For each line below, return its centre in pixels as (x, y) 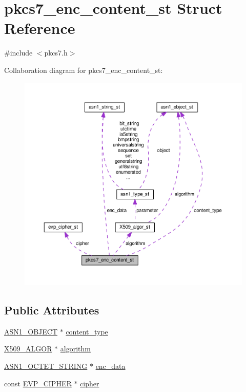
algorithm (75, 349)
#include (18, 53)
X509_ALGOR (28, 349)
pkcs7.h (56, 53)
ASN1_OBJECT (31, 331)
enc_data (110, 366)
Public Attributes (52, 310)
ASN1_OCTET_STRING (46, 366)
